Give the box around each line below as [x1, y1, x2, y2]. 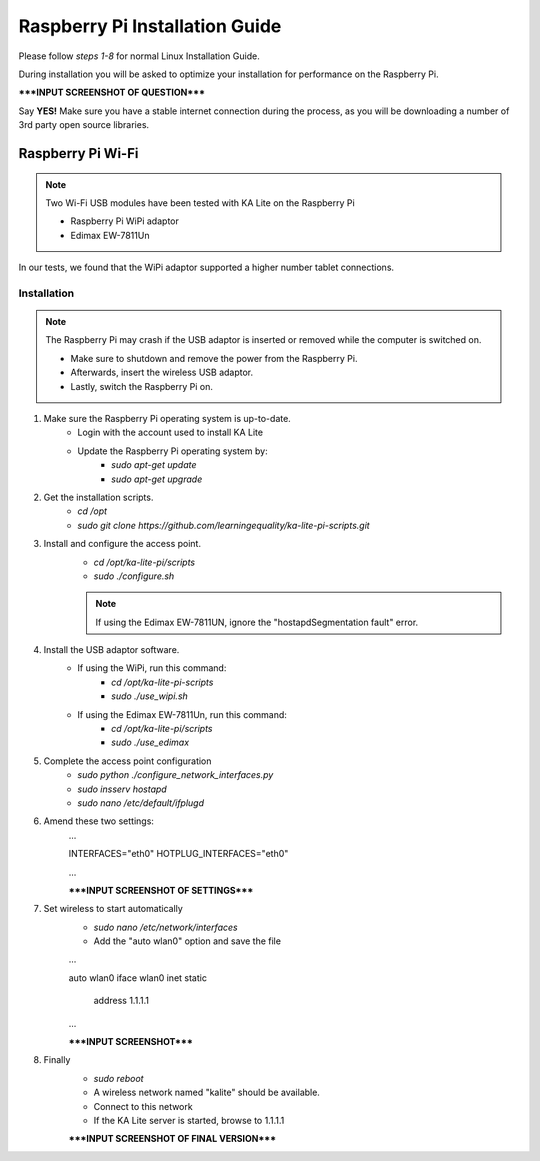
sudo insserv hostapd [77, 783, 167, 795]
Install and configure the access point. [43, 538, 202, 550]
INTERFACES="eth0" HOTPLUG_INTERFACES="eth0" [68, 848, 289, 860]
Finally [43, 1054, 71, 1066]
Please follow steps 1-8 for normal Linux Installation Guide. [18, 50, 260, 62]
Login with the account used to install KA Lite [77, 426, 264, 439]
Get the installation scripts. [43, 491, 154, 503]
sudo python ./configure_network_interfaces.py [77, 769, 274, 781]
